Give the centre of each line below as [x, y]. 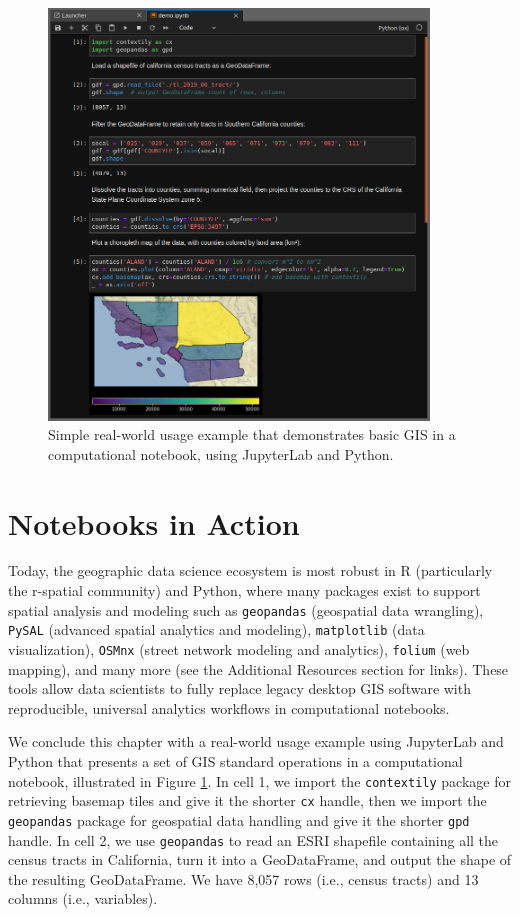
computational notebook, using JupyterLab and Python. [221, 453]
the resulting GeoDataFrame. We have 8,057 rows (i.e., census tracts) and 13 [243, 878]
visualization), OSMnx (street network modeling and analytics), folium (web [239, 648]
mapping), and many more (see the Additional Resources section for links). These [258, 668]
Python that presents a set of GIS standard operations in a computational [235, 761]
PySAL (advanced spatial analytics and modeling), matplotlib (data [216, 629]
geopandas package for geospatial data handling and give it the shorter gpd [239, 819]
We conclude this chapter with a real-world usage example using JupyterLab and [256, 741]
